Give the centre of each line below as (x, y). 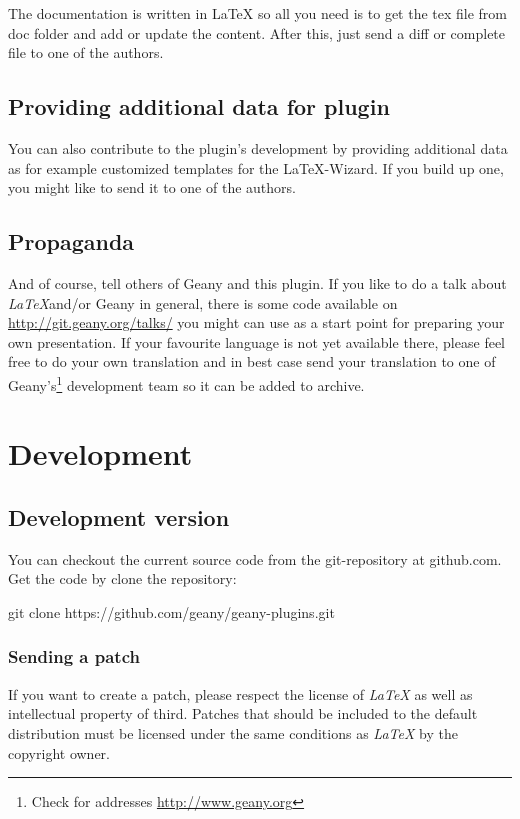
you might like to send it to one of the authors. (152, 187)
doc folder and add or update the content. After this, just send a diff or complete (257, 32)
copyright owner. (59, 752)
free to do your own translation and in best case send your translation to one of (252, 361)
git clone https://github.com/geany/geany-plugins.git (171, 611)
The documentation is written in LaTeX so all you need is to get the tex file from (258, 13)
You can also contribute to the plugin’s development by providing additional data (258, 147)
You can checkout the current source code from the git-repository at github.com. (255, 558)
